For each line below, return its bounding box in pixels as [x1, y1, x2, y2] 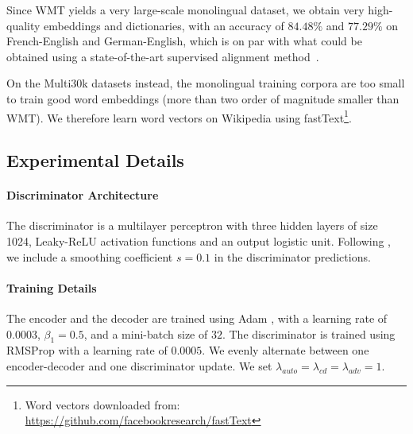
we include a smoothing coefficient [6, 248, 173, 265]
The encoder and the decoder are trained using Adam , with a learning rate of [6, 309, 388, 326]
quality [6, 17, 41, 33]
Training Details [6, 279, 97, 296]
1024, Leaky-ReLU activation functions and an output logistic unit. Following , [6, 232, 391, 249]
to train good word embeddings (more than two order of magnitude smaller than [6, 90, 399, 107]
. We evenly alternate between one [202, 342, 369, 358]
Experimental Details [6, 148, 184, 172]
